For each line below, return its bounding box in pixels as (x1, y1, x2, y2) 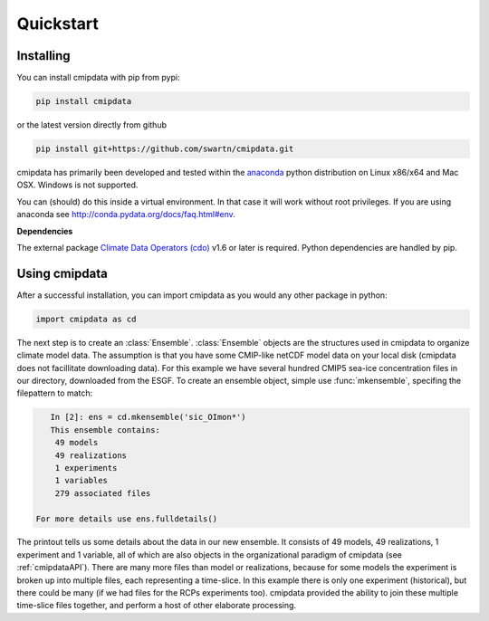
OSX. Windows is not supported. (16, 179, 139, 190)
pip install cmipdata (35, 96, 132, 107)
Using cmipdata (16, 265, 109, 281)
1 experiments (54, 463, 118, 473)
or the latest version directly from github (16, 119, 168, 130)
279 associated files (54, 488, 151, 498)
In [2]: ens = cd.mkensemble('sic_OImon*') (50, 412, 246, 423)
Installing (16, 48, 72, 63)
